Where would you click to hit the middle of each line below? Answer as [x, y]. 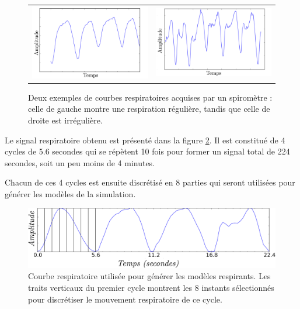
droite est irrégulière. [65, 120]
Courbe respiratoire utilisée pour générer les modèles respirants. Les [149, 276]
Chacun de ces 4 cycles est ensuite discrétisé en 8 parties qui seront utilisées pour [150, 182]
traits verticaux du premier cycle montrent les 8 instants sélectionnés [151, 288]
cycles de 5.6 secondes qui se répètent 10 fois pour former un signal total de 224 [147, 151]
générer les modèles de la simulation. [70, 193]
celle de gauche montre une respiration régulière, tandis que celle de [149, 109]
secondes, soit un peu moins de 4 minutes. [80, 162]
